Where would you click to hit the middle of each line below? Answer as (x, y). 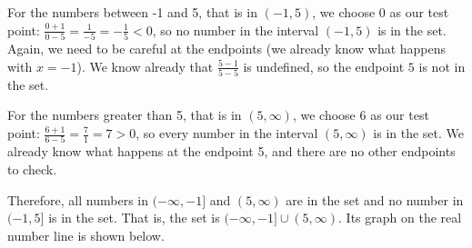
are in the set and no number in (375, 199)
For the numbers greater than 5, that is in (125, 115)
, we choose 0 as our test (381, 12)
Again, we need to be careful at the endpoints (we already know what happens (227, 48)
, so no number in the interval (236, 30)
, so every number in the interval (227, 133)
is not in (442, 66)
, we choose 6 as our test (361, 115)
